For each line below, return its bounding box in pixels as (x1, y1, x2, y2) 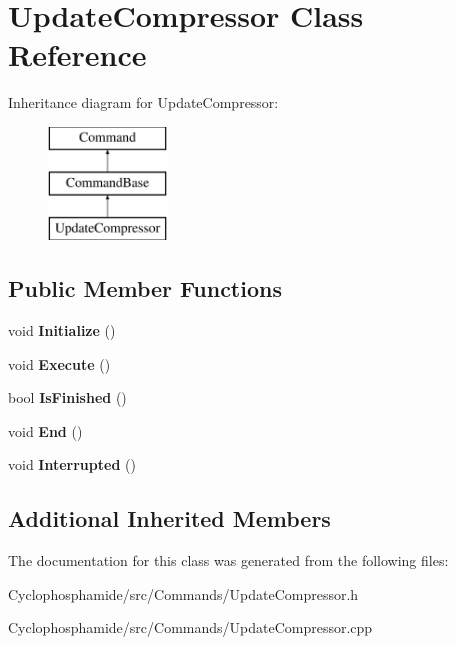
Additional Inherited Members (8, 503, 331, 534)
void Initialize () (8, 320, 116, 341)
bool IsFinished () (8, 387, 127, 408)
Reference (8, 34, 147, 75)
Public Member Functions (8, 273, 282, 304)
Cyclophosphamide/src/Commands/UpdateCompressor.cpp (8, 617, 373, 638)
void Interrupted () (8, 454, 136, 475)
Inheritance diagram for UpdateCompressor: (8, 92, 279, 113)
